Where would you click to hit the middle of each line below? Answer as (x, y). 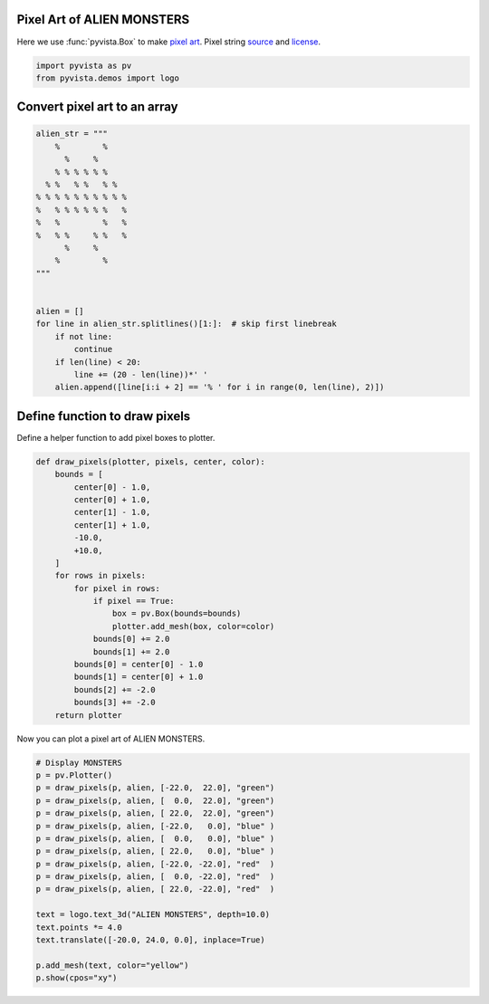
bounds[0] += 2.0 (131, 639)
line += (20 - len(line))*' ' (141, 374)
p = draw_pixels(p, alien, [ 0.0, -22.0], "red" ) (155, 877)
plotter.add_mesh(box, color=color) (193, 626)
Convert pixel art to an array (97, 107)
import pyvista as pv (84, 65)
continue (93, 349)
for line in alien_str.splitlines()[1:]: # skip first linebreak (186, 324)
